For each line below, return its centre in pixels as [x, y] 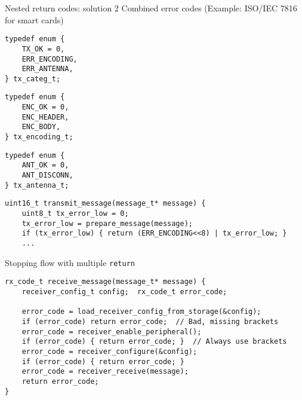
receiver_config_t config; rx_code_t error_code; [124, 291]
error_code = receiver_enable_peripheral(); [112, 332]
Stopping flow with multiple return [70, 262]
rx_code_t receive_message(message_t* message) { [105, 282]
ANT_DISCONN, [47, 175]
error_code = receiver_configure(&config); [110, 351]
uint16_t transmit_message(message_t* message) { [105, 204]
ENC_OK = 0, [45, 107]
